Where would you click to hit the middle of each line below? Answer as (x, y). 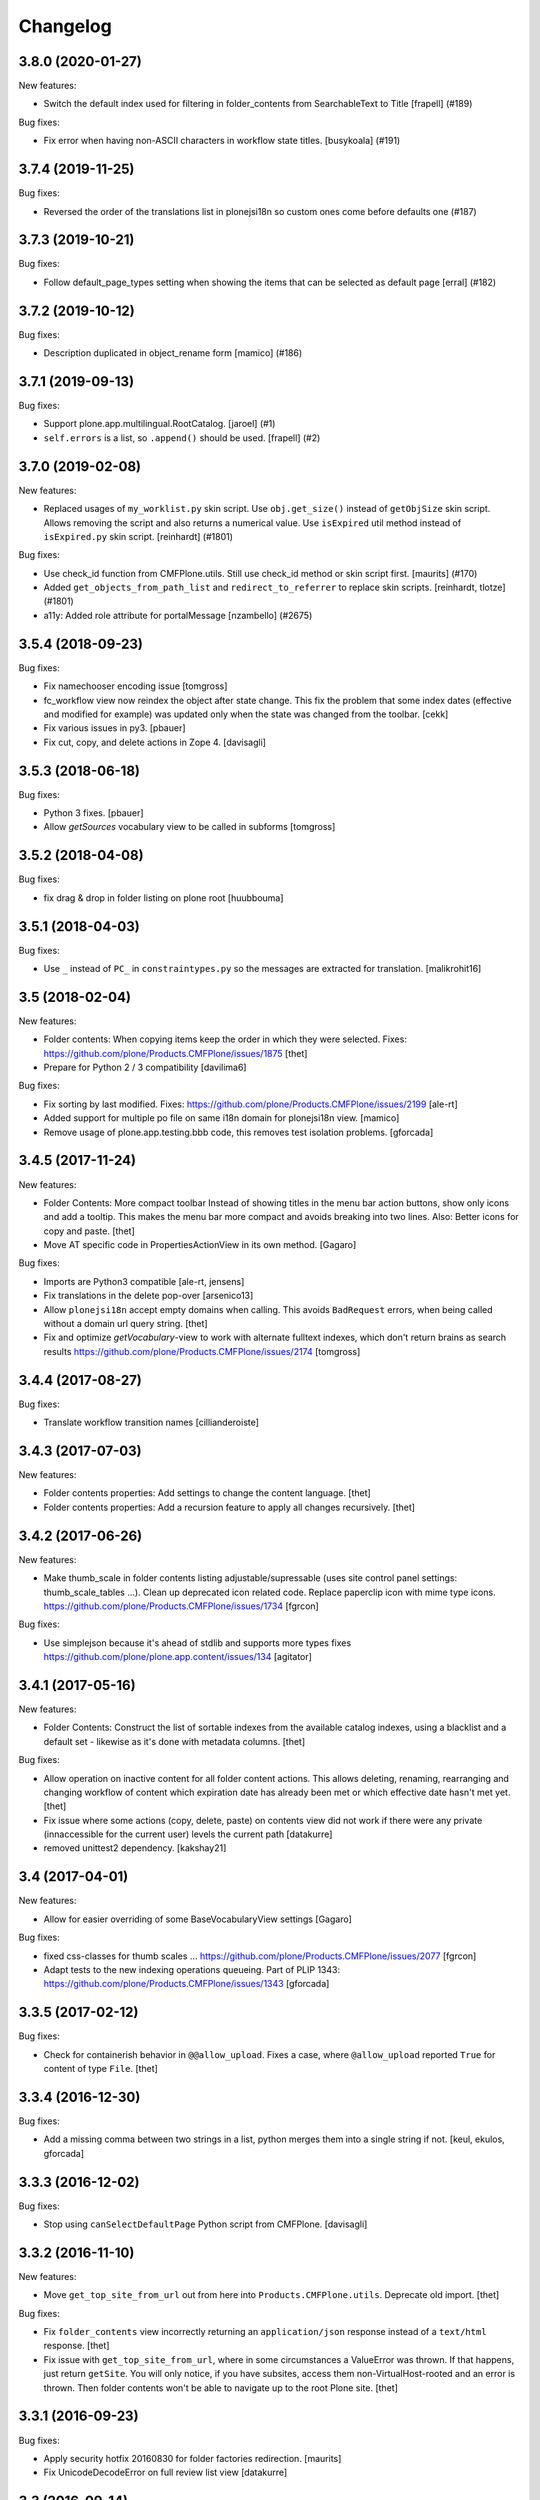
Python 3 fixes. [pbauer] (93, 813)
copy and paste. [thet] (89, 1231)
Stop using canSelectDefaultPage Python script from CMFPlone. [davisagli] (205, 2224)
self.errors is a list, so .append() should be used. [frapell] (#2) (182, 437)
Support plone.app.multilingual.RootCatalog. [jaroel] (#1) (159, 424)
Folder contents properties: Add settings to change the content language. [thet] (207, 1493)
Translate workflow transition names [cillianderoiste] (151, 1422)
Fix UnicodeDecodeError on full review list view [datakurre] (165, 2472)
